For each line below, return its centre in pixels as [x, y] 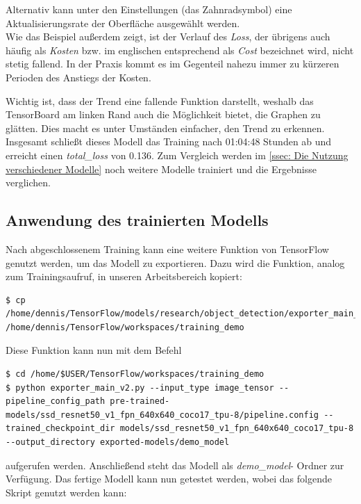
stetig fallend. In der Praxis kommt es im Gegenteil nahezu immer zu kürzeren [173, 64]
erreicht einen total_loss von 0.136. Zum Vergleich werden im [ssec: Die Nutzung [177, 155]
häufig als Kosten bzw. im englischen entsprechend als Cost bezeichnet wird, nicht [180, 50]
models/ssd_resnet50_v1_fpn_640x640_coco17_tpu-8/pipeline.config [162, 415]
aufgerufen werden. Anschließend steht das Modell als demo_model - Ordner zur [175, 465]
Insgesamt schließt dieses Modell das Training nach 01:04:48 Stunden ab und [169, 141]
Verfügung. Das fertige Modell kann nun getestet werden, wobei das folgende [169, 479]
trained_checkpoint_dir [60, 429]
